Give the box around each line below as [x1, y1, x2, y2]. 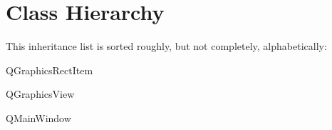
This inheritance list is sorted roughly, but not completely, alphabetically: [6, 39, 327, 54]
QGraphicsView [6, 86, 75, 101]
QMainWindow [6, 110, 71, 125]
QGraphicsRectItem [6, 62, 93, 77]
